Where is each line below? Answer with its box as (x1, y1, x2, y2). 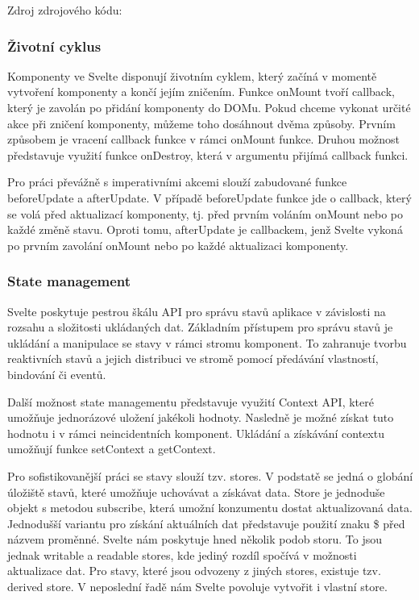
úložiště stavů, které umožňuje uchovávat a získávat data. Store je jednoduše (7, 483, 385, 500)
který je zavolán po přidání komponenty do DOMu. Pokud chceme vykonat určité (7, 99, 411, 115)
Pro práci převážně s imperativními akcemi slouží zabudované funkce (7, 173, 347, 190)
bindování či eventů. (7, 365, 106, 382)
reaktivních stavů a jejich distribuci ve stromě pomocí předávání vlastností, (7, 350, 379, 367)
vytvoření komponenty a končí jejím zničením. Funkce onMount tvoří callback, (7, 83, 395, 100)
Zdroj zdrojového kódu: (7, 2, 122, 18)
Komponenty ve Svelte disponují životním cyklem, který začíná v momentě (7, 67, 377, 84)
